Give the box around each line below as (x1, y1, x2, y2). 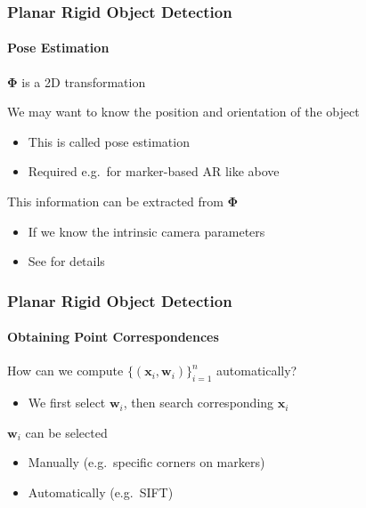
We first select (28, 393, 106, 412)
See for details (28, 252, 105, 270)
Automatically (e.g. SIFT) (28, 483, 174, 502)
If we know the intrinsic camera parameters (28, 222, 265, 240)
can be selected (25, 423, 108, 441)
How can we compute (7, 361, 124, 380)
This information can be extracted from (7, 192, 224, 211)
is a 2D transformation (21, 72, 146, 91)
